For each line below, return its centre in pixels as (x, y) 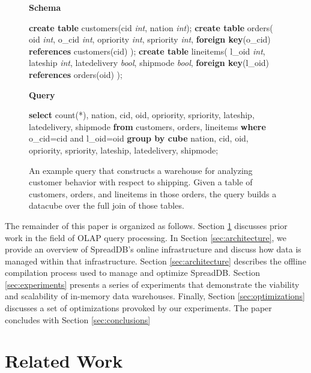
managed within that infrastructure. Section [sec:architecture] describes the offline (155, 261)
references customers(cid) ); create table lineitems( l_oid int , (147, 51)
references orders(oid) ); (76, 74)
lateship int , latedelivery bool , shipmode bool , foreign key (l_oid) (149, 63)
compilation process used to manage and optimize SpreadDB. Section (132, 273)
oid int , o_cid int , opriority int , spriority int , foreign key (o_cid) (150, 39)
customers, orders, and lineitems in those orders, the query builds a (153, 193)
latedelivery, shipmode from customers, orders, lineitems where (147, 126)
